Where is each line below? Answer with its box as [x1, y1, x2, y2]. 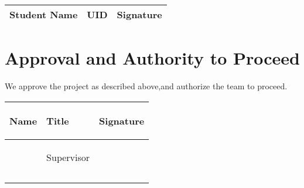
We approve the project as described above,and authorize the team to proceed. [5, 80, 288, 92]
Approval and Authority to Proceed [5, 46, 300, 70]
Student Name [9, 8, 78, 21]
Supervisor [46, 150, 90, 164]
